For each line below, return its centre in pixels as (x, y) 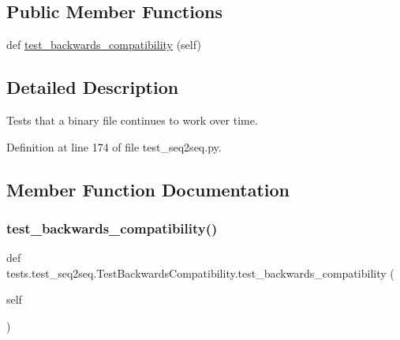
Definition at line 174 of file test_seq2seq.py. (114, 146)
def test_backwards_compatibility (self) (104, 45)
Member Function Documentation (148, 189)
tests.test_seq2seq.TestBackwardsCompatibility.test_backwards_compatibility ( (200, 273)
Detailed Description (93, 87)
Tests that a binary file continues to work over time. (132, 120)
